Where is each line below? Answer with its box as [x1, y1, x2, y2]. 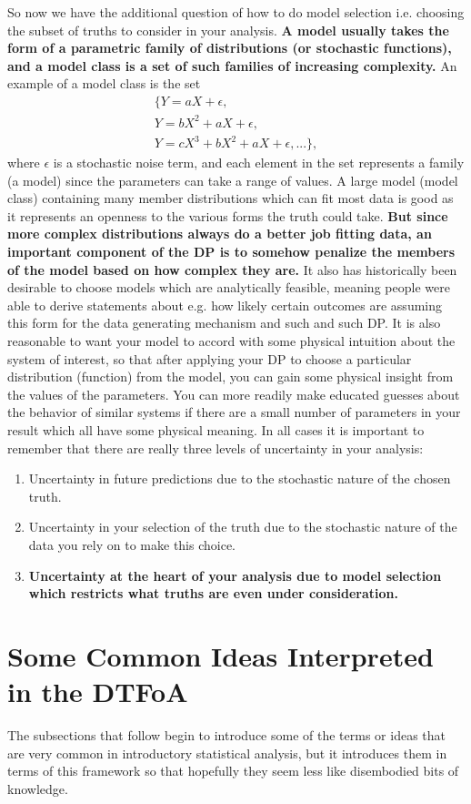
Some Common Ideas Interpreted [7, 636, 434, 674]
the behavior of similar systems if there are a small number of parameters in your [7, 402, 461, 422]
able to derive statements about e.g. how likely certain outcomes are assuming [7, 295, 443, 314]
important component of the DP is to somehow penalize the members [7, 242, 456, 261]
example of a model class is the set [7, 74, 201, 93]
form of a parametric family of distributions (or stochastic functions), [7, 38, 452, 57]
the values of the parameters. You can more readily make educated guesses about [7, 384, 460, 403]
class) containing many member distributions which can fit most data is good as [7, 188, 454, 208]
